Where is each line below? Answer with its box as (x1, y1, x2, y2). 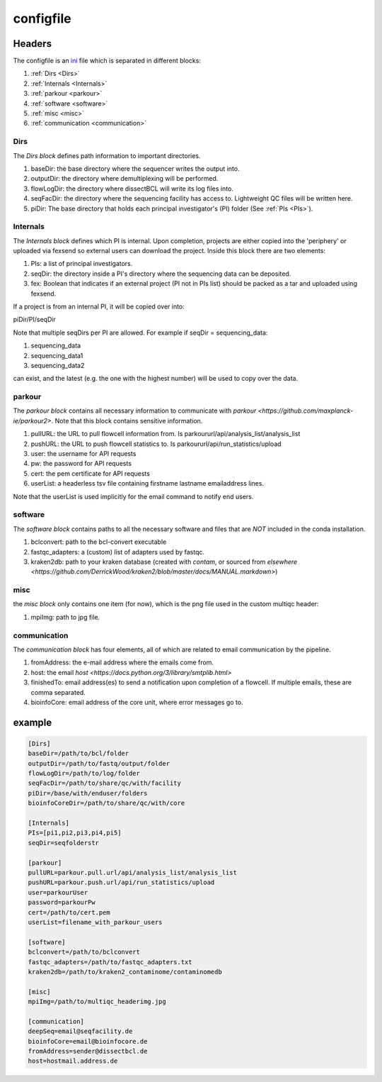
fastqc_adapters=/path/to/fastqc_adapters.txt (28, 958, 192, 966)
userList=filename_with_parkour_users (28, 918, 163, 926)
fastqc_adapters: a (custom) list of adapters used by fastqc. (30, 547, 205, 556)
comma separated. (30, 688, 86, 696)
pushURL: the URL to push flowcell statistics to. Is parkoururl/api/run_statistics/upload (30, 440, 282, 448)
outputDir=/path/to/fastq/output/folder (28, 759, 170, 767)
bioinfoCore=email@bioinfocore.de (28, 1037, 148, 1045)
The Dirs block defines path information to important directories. (13, 151, 201, 160)
